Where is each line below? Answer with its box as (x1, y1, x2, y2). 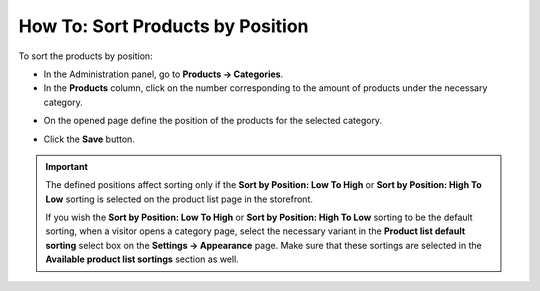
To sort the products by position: (18, 50, 154, 62)
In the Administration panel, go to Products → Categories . (43, 68, 284, 80)
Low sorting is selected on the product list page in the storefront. (45, 193, 314, 205)
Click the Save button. (43, 133, 135, 145)
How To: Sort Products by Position (18, 15, 309, 37)
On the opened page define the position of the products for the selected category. (43, 115, 383, 127)
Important (45, 160, 89, 172)
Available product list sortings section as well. (45, 253, 239, 265)
